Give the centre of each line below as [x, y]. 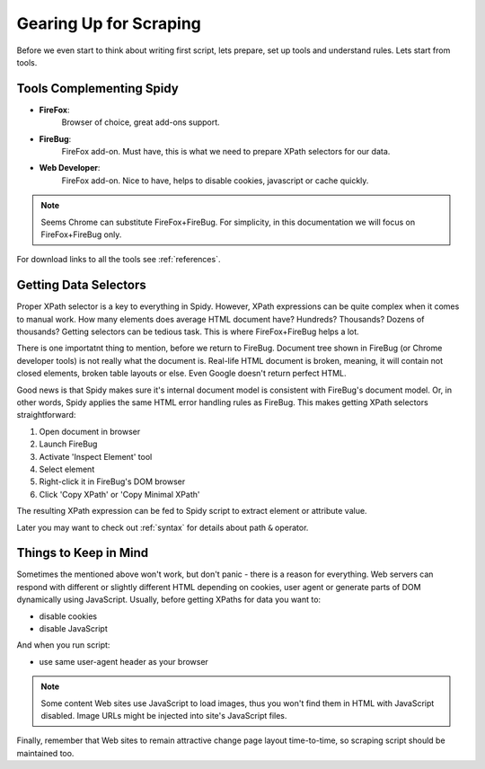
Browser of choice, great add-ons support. [141, 122]
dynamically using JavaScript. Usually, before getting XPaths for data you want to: [169, 600]
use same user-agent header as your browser [123, 661]
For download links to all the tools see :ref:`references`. [119, 260]
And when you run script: [63, 645]
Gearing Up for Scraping [109, 23]
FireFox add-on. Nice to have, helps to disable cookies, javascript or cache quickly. [215, 181]
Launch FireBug [68, 444]
